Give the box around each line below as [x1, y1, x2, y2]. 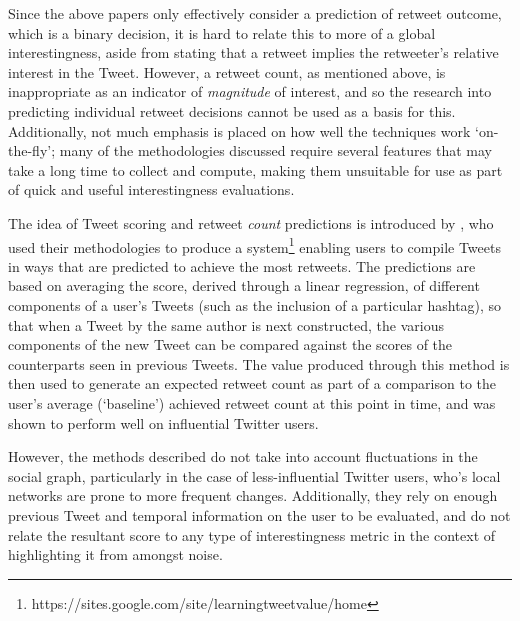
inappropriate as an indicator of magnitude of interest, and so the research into [8, 81, 492, 102]
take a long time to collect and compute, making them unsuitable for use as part [8, 159, 503, 180]
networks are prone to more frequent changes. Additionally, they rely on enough [8, 485, 498, 506]
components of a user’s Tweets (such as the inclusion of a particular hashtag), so [8, 294, 502, 315]
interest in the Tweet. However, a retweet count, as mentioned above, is [8, 61, 446, 82]
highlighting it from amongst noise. [8, 544, 223, 565]
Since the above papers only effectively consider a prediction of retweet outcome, [8, 3, 502, 23]
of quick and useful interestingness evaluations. [8, 179, 295, 200]
